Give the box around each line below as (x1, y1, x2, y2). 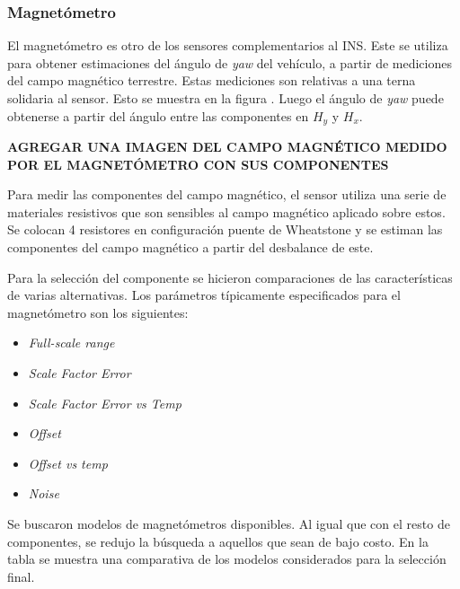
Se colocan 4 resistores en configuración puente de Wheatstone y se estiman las (7, 220, 443, 239)
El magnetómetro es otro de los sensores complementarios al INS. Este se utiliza (7, 36, 448, 55)
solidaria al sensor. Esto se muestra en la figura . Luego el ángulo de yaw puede (7, 89, 444, 107)
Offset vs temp (28, 453, 108, 472)
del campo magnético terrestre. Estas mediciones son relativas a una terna (7, 71, 416, 90)
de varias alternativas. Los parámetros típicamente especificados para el (7, 286, 401, 304)
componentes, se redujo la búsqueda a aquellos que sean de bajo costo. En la (7, 532, 429, 550)
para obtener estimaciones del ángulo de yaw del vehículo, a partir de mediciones (7, 53, 452, 72)
